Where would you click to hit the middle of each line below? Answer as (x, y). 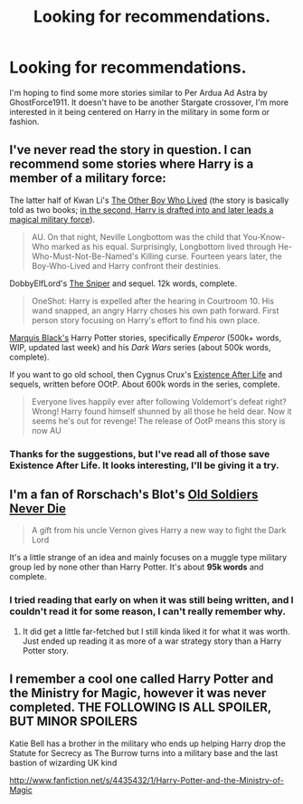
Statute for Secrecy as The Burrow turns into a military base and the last (144, 752)
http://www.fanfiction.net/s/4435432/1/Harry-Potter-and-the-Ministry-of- (147, 780)
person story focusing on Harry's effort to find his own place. (146, 320)
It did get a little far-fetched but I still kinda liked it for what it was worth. (156, 631)
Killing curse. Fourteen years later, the (211, 256)
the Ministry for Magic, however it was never (138, 693)
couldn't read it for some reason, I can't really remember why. (148, 611)
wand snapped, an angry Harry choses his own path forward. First (155, 311)
